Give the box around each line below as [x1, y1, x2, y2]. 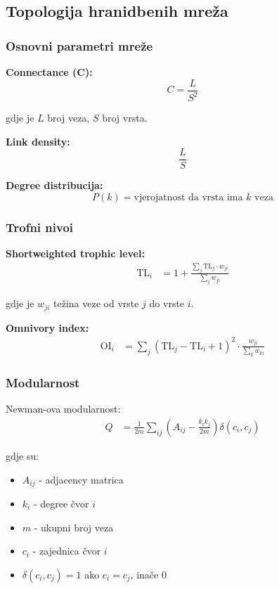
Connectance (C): [6, 65, 93, 79]
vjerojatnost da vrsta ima [134, 192, 243, 202]
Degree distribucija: [6, 178, 103, 193]
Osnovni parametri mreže [6, 37, 153, 54]
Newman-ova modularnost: [6, 401, 121, 416]
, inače [130, 567, 159, 581]
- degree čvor [33, 496, 89, 510]
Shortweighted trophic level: [6, 246, 145, 261]
